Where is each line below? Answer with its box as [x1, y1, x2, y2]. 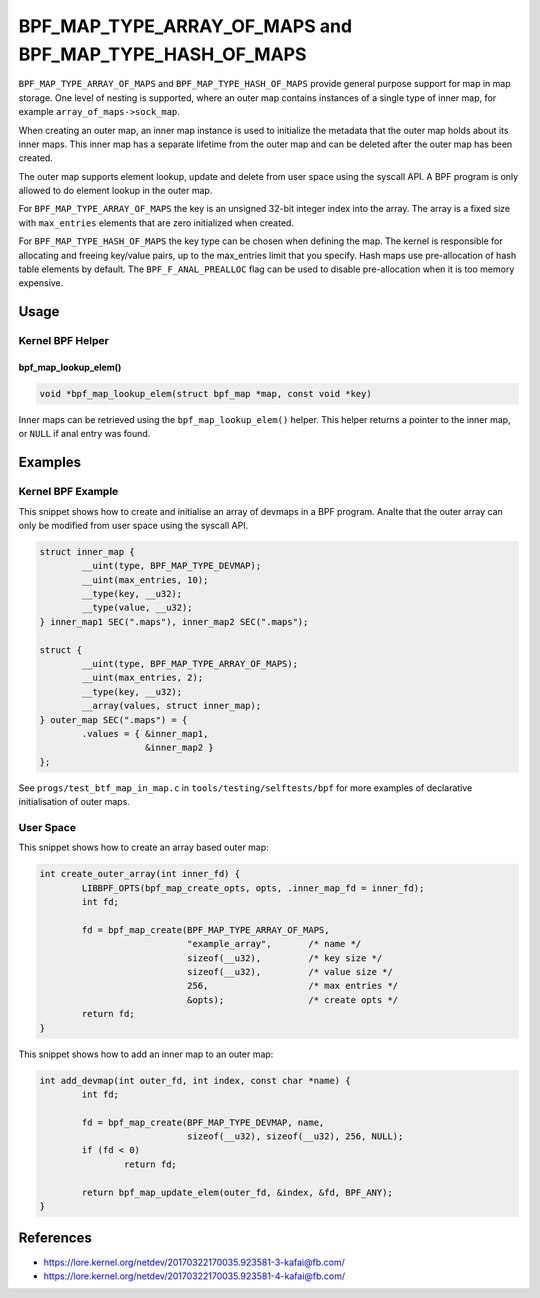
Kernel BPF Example [18, 485, 119, 499]
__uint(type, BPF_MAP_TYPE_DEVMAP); [81, 560, 262, 572]
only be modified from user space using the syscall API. [18, 519, 249, 531]
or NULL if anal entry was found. [18, 428, 151, 440]
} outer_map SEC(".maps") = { [39, 714, 188, 725]
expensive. [18, 277, 64, 289]
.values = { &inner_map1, [81, 728, 209, 739]
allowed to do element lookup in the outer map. [18, 185, 213, 197]
